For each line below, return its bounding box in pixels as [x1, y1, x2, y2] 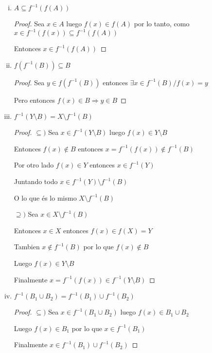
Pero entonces [14, 94, 55, 105]
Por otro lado [14, 160, 54, 170]
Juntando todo [14, 176, 58, 186]
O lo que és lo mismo [14, 192, 77, 203]
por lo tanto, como [134, 19, 190, 28]
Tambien [14, 242, 40, 252]
